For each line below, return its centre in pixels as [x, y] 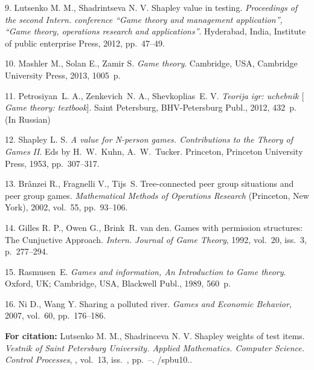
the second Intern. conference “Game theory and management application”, [144, 19]
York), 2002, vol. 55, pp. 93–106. [66, 207]
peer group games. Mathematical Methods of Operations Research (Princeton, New [157, 195]
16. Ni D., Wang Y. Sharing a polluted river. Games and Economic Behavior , [148, 303]
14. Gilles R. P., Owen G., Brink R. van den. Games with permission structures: [154, 227]
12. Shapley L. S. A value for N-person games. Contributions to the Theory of [149, 139]
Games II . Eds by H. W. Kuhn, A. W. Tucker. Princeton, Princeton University [154, 151]
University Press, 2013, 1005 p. [63, 75]
